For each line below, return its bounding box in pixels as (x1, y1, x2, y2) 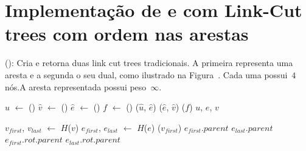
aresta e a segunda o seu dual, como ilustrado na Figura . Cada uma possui (5, 68, 288, 81)
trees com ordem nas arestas (5, 21, 249, 46)
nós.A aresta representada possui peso (5, 80, 147, 93)
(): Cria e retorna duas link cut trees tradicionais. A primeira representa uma (5, 56, 293, 69)
